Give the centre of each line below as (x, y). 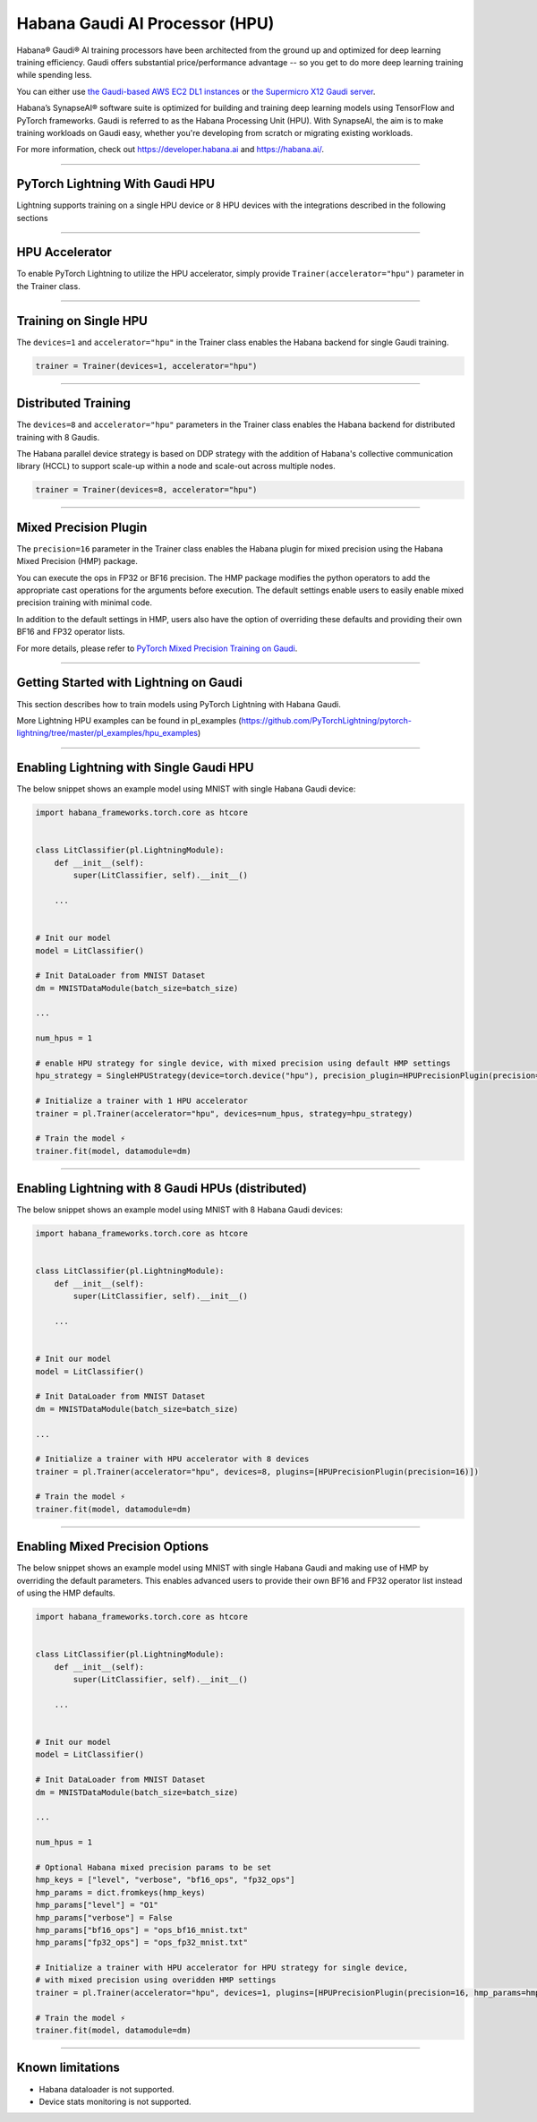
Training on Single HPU (82, 321)
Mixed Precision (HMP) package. (77, 561)
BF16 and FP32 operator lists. (71, 632)
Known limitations (68, 2068)
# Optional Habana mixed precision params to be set (153, 1867)
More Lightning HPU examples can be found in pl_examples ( (129, 720)
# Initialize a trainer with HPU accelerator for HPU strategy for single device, (222, 1968)
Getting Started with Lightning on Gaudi (130, 683)
